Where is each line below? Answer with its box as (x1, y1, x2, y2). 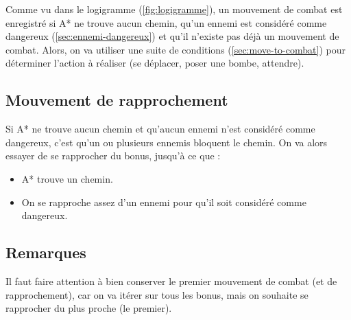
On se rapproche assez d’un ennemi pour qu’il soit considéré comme (21, 194, 306, 209)
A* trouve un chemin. (21, 171, 113, 185)
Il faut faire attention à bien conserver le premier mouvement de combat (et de (5, 273, 337, 288)
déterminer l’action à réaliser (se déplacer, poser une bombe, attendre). (5, 56, 304, 70)
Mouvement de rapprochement (5, 89, 228, 111)
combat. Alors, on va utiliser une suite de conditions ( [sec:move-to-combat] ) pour (5, 42, 346, 56)
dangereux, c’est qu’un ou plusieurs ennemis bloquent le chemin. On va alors (5, 135, 328, 149)
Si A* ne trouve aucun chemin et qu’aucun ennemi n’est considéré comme (5, 122, 315, 136)
